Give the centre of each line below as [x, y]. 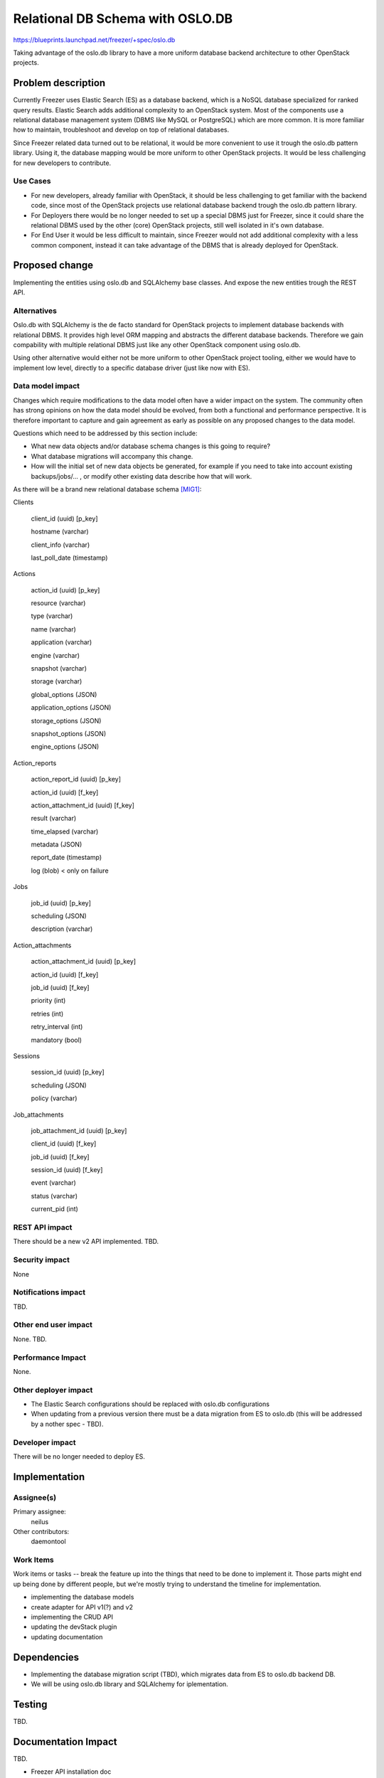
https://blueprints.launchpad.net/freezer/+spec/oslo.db [94, 40]
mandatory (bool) [56, 1040]
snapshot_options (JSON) [69, 733]
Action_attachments [42, 945]
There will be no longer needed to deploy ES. [79, 1457]
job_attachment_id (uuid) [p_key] [79, 1130]
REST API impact [43, 1228]
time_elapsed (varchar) [65, 831]
